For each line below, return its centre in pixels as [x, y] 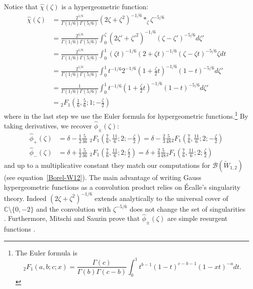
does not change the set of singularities [188, 208]
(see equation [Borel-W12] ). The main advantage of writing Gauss [103, 177]
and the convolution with [73, 208]
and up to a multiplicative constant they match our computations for [107, 165]
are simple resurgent [198, 218]
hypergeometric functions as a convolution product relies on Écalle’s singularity [122, 187]
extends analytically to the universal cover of [161, 198]
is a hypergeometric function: [105, 6]
